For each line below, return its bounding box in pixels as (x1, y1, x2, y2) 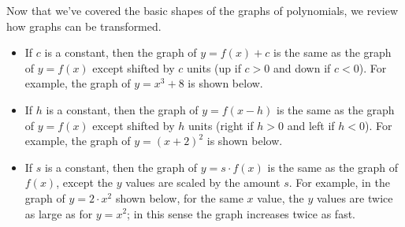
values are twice (316, 189, 393, 206)
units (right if (188, 117, 254, 133)
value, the (257, 189, 304, 206)
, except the (56, 174, 113, 191)
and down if (273, 59, 331, 76)
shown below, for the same (115, 189, 243, 206)
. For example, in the (288, 174, 390, 191)
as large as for (24, 205, 93, 221)
